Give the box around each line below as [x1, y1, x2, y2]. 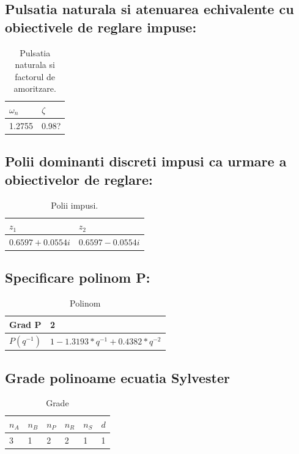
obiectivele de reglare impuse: [5, 17, 197, 36]
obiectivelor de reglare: [5, 169, 153, 188]
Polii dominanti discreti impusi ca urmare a [5, 152, 287, 171]
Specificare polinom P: [5, 268, 150, 287]
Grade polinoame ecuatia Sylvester [5, 368, 231, 387]
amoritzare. [13, 82, 56, 95]
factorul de [15, 70, 56, 83]
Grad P [9, 318, 42, 330]
